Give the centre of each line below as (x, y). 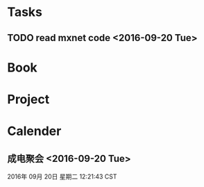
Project (28, 99)
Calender (34, 131)
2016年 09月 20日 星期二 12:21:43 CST (62, 176)
